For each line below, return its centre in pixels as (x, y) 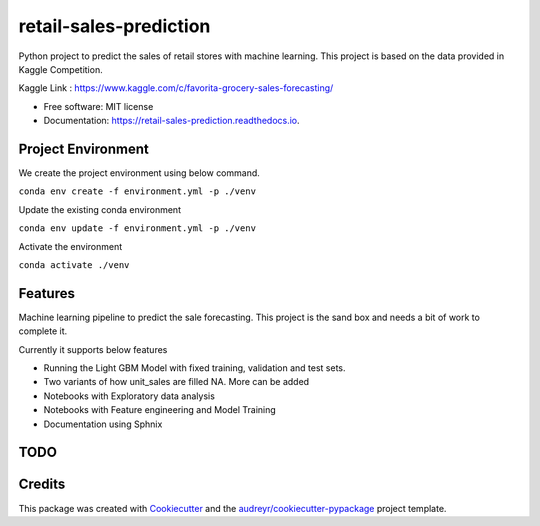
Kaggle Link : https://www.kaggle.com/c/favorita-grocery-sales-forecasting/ (176, 88)
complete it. (43, 331)
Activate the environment (70, 246)
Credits (42, 484)
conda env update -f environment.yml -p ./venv (137, 228)
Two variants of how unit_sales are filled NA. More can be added (176, 382)
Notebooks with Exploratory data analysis (129, 396)
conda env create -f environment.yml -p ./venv (137, 191)
